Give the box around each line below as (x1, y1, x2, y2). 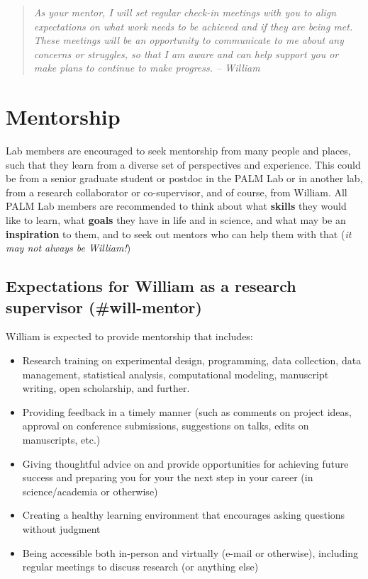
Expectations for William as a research (6, 275, 296, 297)
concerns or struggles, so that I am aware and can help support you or (33, 46, 339, 61)
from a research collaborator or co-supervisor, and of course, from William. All (6, 184, 347, 199)
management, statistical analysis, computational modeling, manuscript (22, 366, 329, 381)
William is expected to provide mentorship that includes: (6, 329, 253, 344)
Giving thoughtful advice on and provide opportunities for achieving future (22, 456, 349, 471)
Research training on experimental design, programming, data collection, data (22, 353, 362, 368)
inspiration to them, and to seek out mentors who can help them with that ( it (6, 226, 352, 241)
